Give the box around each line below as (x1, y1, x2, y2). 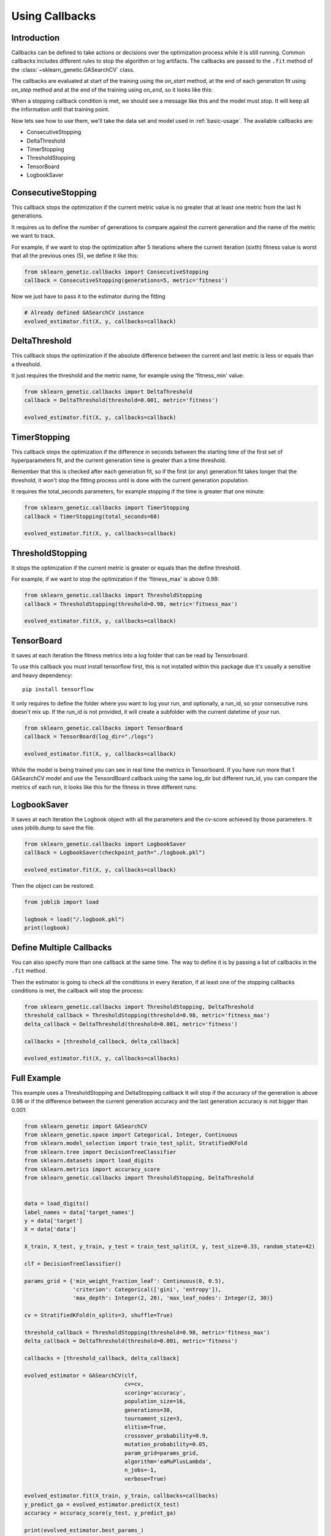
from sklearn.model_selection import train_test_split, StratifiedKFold (24, 1140, 248, 1147)
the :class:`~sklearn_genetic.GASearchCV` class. (11, 66, 135, 73)
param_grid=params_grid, (124, 1449, 199, 1456)
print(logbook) (24, 925, 70, 931)
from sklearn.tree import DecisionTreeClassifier (24, 1148, 177, 1155)
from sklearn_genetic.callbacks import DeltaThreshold (24, 388, 192, 395)
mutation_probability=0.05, (124, 1441, 209, 1448)
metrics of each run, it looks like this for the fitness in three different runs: (11, 783, 197, 791)
